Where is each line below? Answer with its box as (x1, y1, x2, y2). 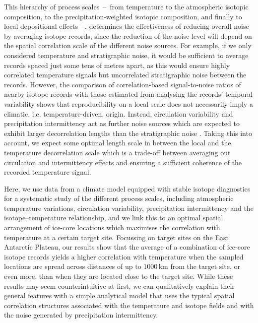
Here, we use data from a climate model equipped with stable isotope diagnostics (4, 183, 251, 194)
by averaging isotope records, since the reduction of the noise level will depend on (4, 30, 252, 41)
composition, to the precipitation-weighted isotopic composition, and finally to (4, 11, 242, 21)
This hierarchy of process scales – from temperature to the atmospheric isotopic (4, 1, 249, 11)
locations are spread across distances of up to (4, 261, 141, 271)
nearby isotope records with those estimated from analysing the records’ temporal (4, 89, 253, 99)
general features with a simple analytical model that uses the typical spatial (4, 290, 235, 301)
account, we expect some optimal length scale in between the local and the (4, 137, 231, 148)
